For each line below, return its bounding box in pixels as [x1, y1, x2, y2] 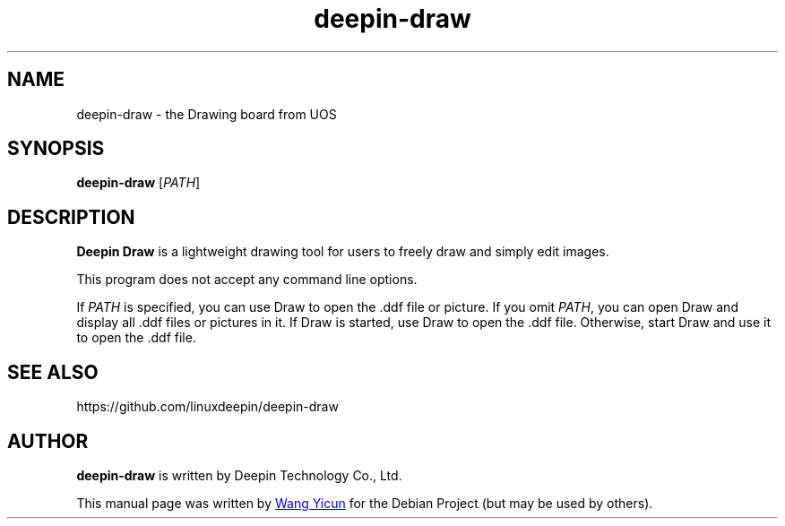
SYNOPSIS [7, 137, 105, 160]
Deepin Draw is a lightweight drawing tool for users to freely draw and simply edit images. [76, 244, 609, 260]
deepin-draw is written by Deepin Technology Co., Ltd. [76, 467, 402, 483]
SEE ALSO [7, 360, 99, 384]
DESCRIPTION [7, 205, 135, 229]
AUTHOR [7, 429, 89, 453]
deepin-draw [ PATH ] [76, 175, 201, 191]
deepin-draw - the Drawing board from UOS [76, 106, 337, 122]
